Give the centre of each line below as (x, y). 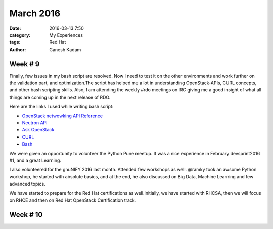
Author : (18, 49)
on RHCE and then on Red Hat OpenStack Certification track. (73, 200)
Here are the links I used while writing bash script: (61, 107)
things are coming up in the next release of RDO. (60, 97)
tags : (15, 42)
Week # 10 (26, 215)
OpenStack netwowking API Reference (62, 116)
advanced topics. (27, 184)
